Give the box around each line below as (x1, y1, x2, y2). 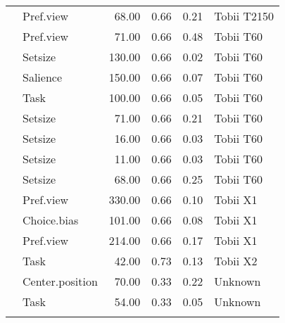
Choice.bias (23, 212, 79, 228)
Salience (23, 69, 63, 85)
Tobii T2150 (214, 8, 274, 24)
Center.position (23, 273, 98, 289)
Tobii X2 (214, 253, 258, 269)
